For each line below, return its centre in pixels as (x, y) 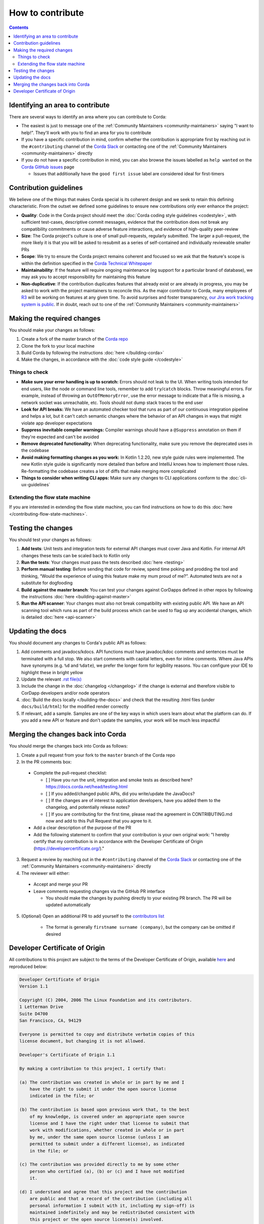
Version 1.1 (34, 986)
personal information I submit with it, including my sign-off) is (112, 1205)
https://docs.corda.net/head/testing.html (87, 787)
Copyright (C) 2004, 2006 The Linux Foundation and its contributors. (106, 1000)
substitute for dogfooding (47, 583)
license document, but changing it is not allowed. (83, 1041)
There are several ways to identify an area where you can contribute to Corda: (88, 117)
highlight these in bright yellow (52, 672)
